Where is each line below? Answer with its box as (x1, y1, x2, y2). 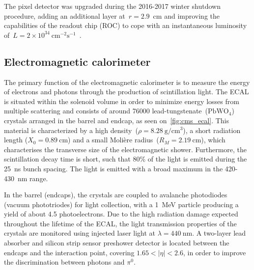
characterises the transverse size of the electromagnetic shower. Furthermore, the (4, 144, 247, 154)
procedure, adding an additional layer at (4, 10, 125, 21)
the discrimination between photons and (4, 257, 125, 267)
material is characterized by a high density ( (4, 125, 138, 135)
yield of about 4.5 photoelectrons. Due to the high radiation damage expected (4, 209, 238, 219)
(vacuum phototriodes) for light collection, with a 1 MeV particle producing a (4, 199, 239, 209)
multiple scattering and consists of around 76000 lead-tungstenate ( (4, 106, 208, 116)
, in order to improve (183, 247, 246, 257)
